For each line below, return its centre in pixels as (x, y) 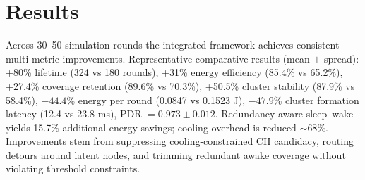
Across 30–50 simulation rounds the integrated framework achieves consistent (173, 45)
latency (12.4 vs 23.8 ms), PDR (74, 114)
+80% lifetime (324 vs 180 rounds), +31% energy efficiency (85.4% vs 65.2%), (174, 72)
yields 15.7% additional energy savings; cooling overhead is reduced (151, 127)
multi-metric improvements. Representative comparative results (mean (158, 58)
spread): (341, 58)
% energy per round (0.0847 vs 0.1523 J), (156, 99)
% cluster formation (316, 99)
